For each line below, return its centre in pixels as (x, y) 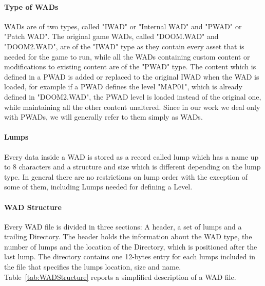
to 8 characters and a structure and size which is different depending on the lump (132, 167)
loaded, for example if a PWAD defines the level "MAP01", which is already (123, 87)
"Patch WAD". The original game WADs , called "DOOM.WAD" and (111, 36)
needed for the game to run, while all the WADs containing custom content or (127, 56)
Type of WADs (31, 6)
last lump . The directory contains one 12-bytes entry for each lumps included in (130, 256)
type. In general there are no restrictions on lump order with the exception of (126, 176)
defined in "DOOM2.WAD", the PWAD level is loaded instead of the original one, (133, 96)
